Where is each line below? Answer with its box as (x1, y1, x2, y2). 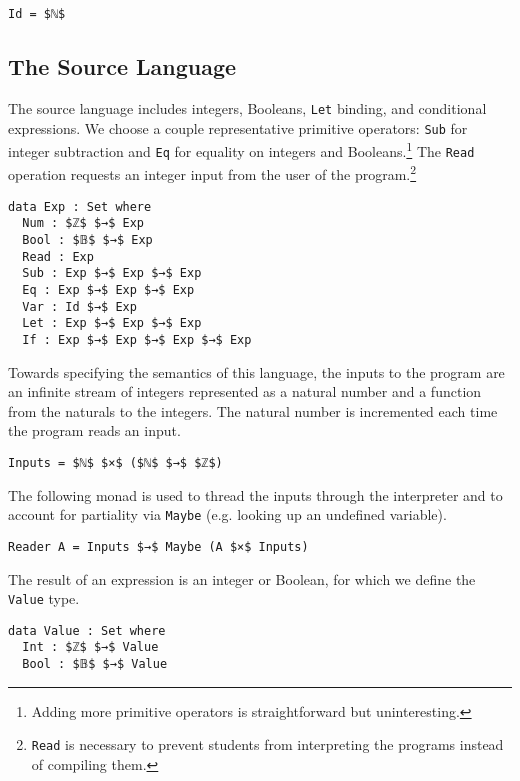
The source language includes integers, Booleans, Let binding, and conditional (8, 97, 487, 118)
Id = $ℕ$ (8, 7, 66, 21)
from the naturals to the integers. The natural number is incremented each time (8, 400, 498, 421)
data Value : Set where (8, 623, 166, 638)
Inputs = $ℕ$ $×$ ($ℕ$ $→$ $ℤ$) (8, 456, 223, 471)
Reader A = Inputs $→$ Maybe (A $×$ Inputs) (8, 539, 309, 554)
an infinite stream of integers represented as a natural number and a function (8, 381, 482, 402)
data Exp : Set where (8, 199, 152, 214)
